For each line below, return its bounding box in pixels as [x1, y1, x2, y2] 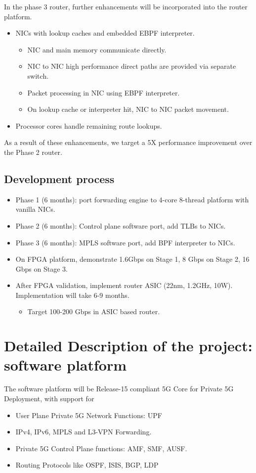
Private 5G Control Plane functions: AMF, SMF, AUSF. [15, 443, 187, 453]
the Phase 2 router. [4, 146, 62, 157]
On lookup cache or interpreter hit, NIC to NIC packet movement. [27, 104, 229, 114]
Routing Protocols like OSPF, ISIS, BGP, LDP [15, 460, 159, 470]
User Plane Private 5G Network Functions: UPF [15, 410, 162, 420]
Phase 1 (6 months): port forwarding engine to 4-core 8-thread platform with [15, 194, 249, 204]
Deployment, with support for [4, 393, 94, 403]
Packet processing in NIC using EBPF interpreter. [27, 87, 180, 97]
